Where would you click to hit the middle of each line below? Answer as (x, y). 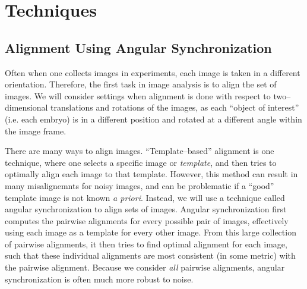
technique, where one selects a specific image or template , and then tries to (141, 162)
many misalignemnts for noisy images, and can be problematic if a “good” (140, 185)
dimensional (26, 107)
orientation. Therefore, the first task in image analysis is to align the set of (141, 84)
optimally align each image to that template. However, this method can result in (151, 174)
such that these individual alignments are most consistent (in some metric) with (150, 255)
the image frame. (36, 131)
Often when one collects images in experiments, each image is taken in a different (153, 72)
